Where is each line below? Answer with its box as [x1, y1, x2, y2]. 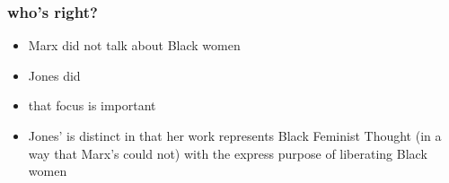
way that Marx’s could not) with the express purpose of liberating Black [28, 144, 427, 162]
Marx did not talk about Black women [28, 36, 241, 55]
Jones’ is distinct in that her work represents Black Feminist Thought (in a [28, 126, 442, 144]
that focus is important [28, 96, 156, 115]
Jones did [28, 65, 81, 84]
